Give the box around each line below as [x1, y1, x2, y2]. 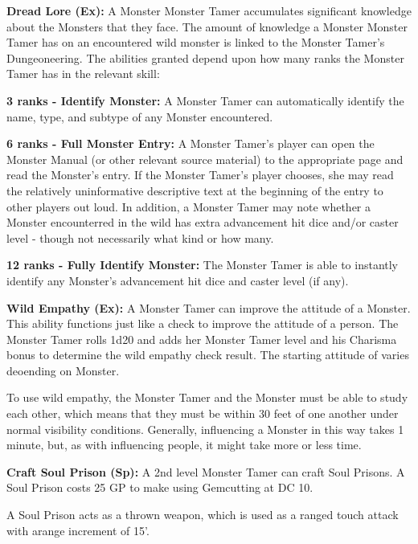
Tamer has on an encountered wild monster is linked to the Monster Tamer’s [6, 34, 385, 51]
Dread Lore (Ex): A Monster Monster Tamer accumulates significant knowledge [6, 2, 412, 18]
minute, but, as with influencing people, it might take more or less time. [6, 436, 362, 453]
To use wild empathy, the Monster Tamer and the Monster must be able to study [6, 389, 408, 406]
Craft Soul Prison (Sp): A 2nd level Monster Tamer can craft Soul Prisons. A [6, 463, 405, 480]
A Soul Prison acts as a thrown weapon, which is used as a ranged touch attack [6, 506, 399, 523]
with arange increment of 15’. [6, 522, 150, 538]
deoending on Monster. [6, 362, 120, 378]
